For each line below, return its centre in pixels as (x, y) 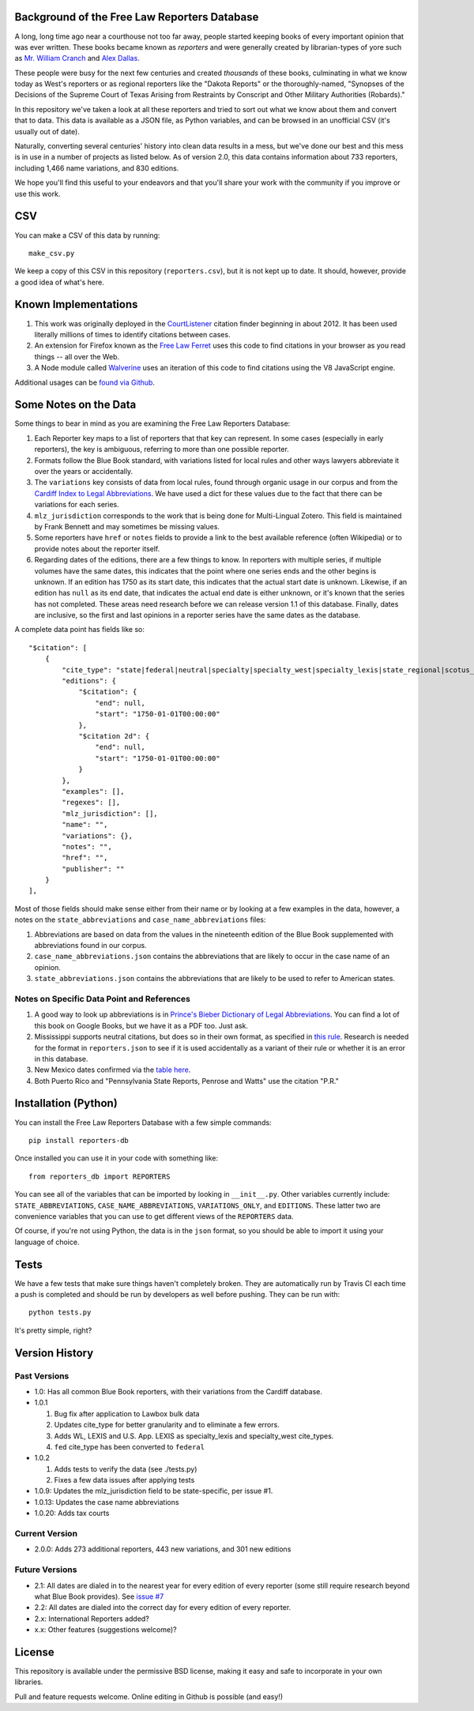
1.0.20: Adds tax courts (72, 1514)
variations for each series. (77, 505)
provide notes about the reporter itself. (97, 548)
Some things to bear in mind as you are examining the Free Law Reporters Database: (152, 423)
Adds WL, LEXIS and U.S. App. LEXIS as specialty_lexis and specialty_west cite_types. (194, 1436)
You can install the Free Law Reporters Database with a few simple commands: (143, 1122)
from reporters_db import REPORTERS (100, 1176)
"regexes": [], (91, 803)
